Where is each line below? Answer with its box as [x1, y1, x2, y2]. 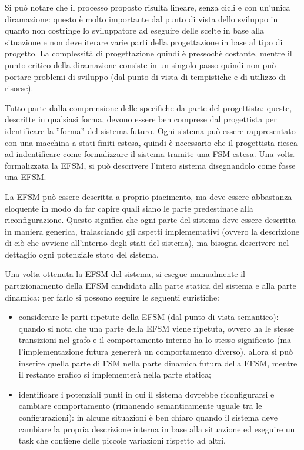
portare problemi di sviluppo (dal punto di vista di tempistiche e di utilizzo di [5, 70, 286, 82]
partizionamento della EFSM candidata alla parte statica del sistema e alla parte [5, 279, 296, 292]
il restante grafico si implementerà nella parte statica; [18, 368, 211, 381]
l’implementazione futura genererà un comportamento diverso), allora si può [18, 345, 293, 358]
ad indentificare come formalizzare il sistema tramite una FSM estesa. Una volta [5, 148, 295, 160]
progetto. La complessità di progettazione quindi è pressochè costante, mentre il [5, 47, 292, 59]
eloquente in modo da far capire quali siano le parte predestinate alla [5, 202, 253, 214]
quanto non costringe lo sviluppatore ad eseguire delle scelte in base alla [5, 24, 265, 36]
